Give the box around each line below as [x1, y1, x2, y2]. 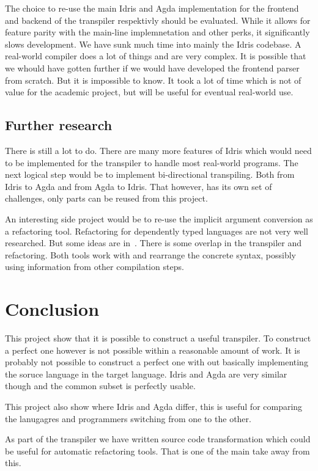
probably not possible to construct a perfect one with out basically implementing [5, 356, 308, 368]
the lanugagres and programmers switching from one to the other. [5, 412, 251, 425]
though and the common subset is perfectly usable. [5, 379, 196, 392]
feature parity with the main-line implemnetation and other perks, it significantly [5, 26, 310, 38]
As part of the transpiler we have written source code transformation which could [5, 433, 311, 445]
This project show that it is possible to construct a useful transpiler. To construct [5, 332, 311, 345]
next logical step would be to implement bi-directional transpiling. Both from [5, 168, 295, 181]
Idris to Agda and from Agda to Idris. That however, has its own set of [5, 180, 272, 192]
